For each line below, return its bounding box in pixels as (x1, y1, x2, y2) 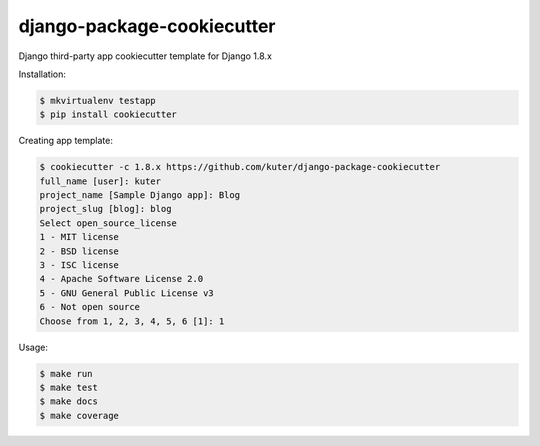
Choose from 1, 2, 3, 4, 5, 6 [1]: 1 (39, 315, 225, 327)
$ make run (39, 368, 93, 379)
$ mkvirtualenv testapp (39, 95, 157, 106)
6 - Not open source (39, 301, 140, 313)
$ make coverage (39, 410, 120, 421)
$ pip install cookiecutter (39, 109, 177, 120)
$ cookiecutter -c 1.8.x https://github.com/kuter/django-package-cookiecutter (39, 161, 441, 173)
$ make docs (39, 396, 99, 407)
